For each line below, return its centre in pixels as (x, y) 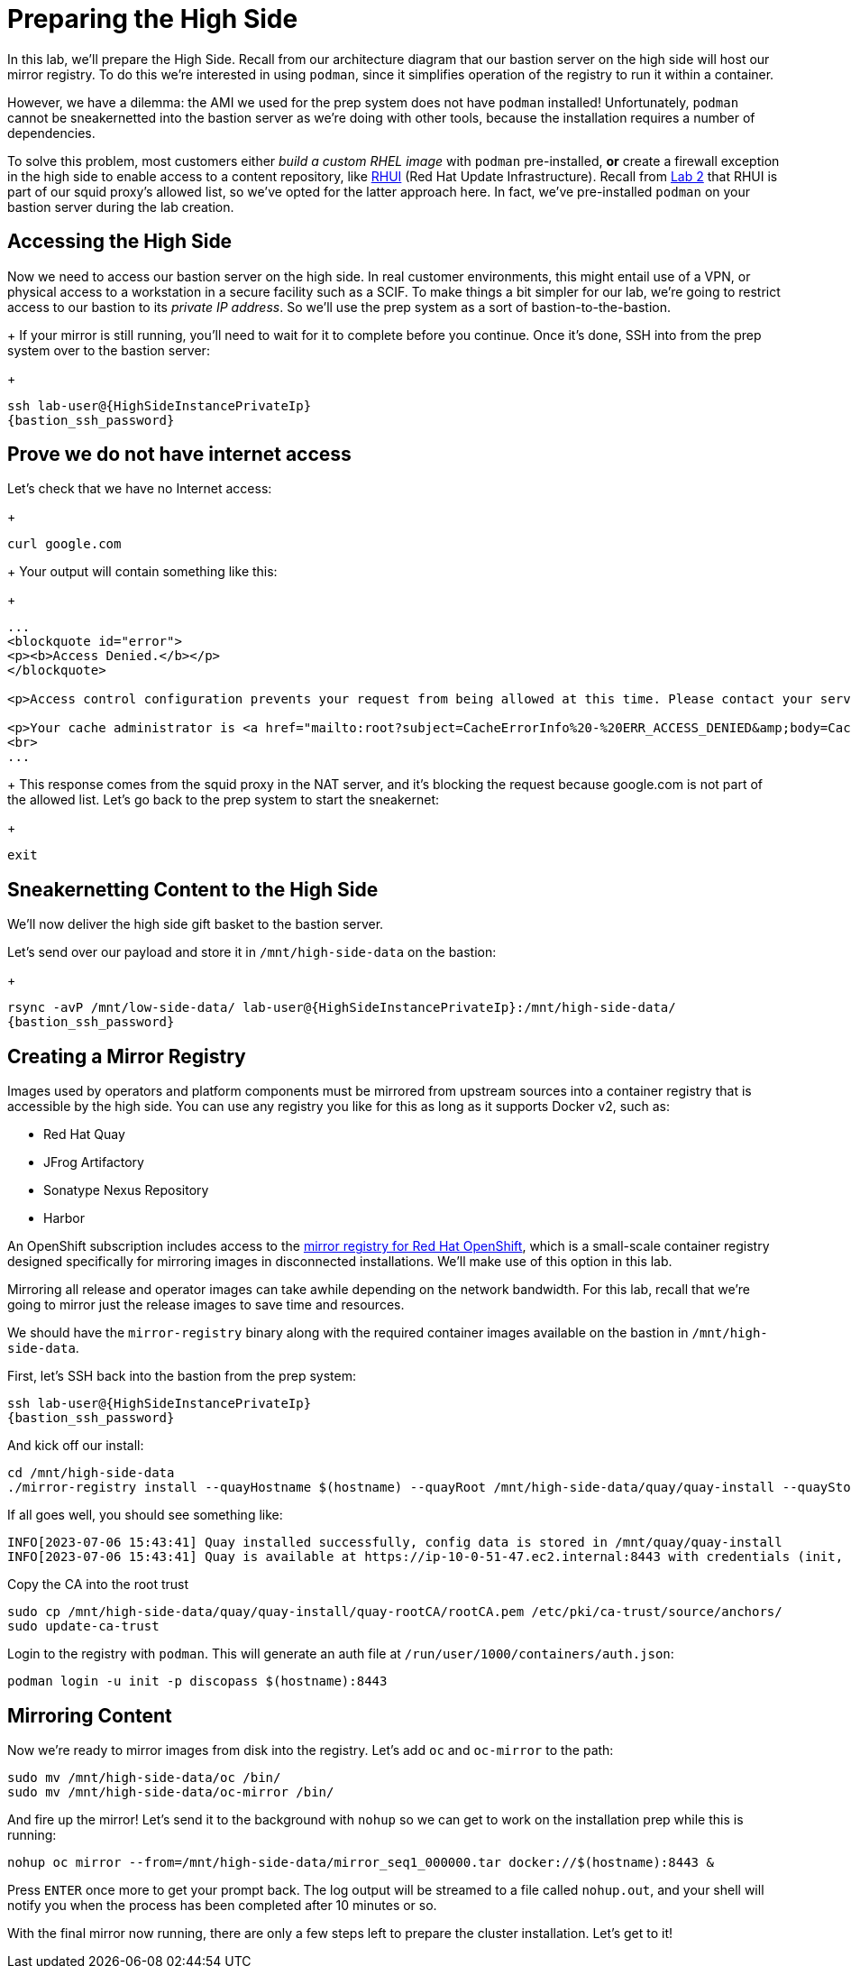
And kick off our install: (76, 1446)
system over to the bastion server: (109, 350)
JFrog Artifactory (94, 1162)
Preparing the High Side (153, 19)
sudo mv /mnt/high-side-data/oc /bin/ (144, 1777)
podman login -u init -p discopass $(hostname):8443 (197, 1681)
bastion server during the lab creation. (121, 207)
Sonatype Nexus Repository (126, 1190)
